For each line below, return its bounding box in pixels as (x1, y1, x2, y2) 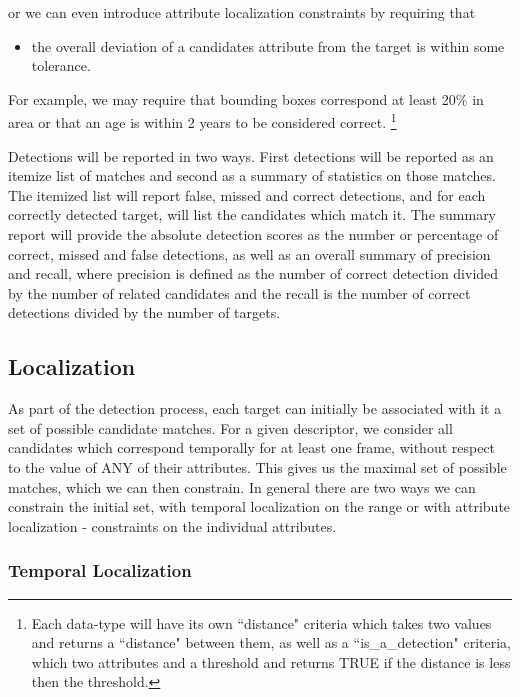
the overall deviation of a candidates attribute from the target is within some (31, 35, 505, 56)
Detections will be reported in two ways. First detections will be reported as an (8, 145, 494, 166)
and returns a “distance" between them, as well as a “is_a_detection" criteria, (31, 632, 511, 653)
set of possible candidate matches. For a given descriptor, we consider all (8, 417, 453, 438)
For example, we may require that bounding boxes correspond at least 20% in (8, 88, 484, 109)
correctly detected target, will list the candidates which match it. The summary (8, 204, 497, 225)
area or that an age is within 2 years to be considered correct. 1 (8, 109, 397, 133)
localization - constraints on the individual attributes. (8, 515, 337, 536)
